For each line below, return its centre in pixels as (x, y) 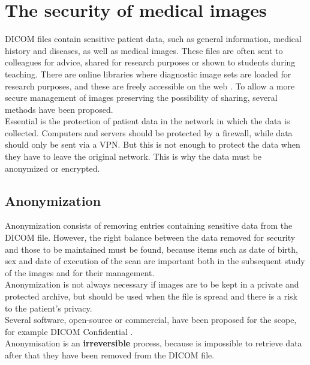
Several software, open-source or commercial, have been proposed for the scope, (151, 320)
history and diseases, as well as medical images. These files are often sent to (144, 50)
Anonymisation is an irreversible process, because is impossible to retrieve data (154, 343)
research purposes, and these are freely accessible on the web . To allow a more (150, 86)
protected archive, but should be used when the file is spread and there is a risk (151, 296)
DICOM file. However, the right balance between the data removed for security (150, 237)
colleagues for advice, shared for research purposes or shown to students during (150, 62)
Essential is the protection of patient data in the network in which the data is (148, 121)
